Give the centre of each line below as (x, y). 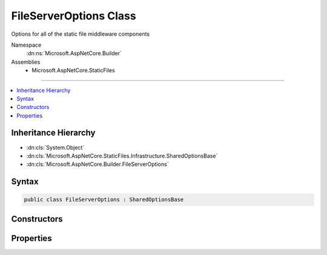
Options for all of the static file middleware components (81, 34)
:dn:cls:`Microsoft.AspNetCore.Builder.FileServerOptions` (97, 164)
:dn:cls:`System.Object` (55, 147)
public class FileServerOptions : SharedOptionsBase (104, 200)
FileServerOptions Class (74, 16)
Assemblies (26, 62)
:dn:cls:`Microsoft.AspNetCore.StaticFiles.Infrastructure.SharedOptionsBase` (122, 156)
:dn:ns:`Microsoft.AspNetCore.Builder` (74, 53)
